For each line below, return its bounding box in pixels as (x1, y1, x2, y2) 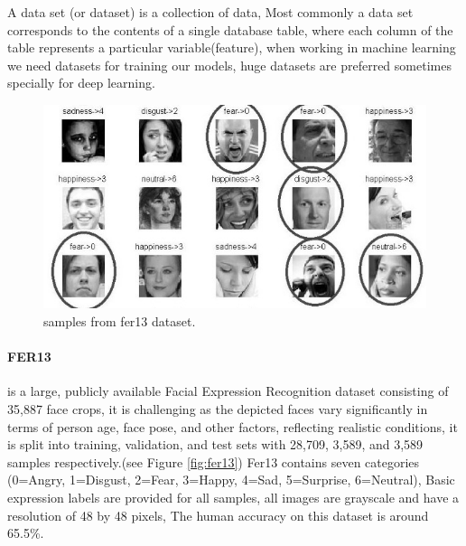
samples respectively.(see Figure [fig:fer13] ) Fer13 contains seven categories (7, 452, 420, 471)
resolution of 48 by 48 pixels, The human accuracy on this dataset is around (7, 505, 429, 524)
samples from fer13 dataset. (43, 311, 196, 330)
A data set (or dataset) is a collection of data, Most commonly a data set (7, 3, 414, 21)
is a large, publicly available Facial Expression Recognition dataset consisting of (7, 381, 449, 400)
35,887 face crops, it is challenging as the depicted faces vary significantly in (7, 399, 428, 418)
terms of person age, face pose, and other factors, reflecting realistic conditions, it (7, 417, 458, 436)
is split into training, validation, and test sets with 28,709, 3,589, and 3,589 (7, 435, 424, 454)
